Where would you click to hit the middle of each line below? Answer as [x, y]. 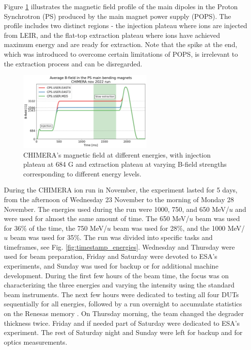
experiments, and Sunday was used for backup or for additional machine [111, 266]
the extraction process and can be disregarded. [73, 63]
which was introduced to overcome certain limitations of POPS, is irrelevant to [121, 54]
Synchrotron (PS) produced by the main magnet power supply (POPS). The [118, 16]
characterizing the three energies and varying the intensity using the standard [119, 285]
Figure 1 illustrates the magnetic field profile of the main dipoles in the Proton [121, 6]
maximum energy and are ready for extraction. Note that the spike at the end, [121, 44]
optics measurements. [36, 342]
